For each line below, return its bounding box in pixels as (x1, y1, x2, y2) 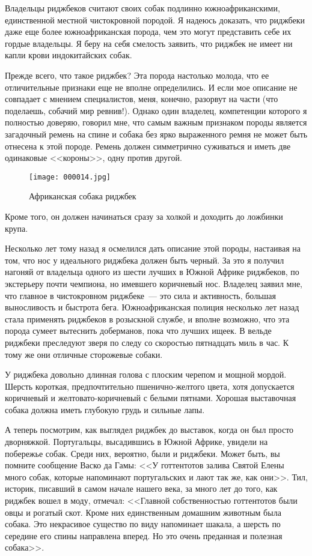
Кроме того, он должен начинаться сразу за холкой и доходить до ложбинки (5, 210, 283, 222)
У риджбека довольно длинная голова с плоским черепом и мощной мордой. (5, 368, 287, 381)
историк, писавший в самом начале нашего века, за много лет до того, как (5, 482, 278, 495)
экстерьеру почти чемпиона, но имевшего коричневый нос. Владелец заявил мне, (5, 277, 302, 289)
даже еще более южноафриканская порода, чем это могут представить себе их (5, 25, 292, 38)
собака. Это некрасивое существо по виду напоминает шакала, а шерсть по (5, 518, 281, 530)
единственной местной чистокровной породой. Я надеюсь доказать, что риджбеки (5, 13, 305, 26)
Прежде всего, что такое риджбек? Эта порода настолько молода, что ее (5, 68, 269, 81)
